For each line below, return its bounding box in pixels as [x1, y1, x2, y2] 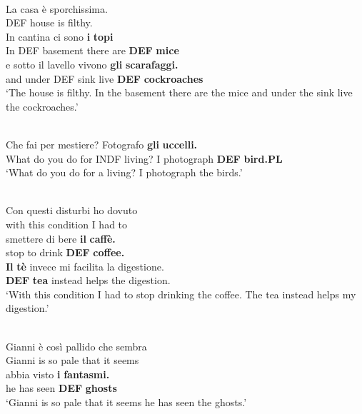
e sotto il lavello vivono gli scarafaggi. [6, 56, 179, 71]
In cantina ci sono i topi [6, 29, 114, 44]
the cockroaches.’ [6, 99, 79, 113]
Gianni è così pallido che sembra [6, 338, 147, 353]
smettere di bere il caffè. [6, 231, 116, 246]
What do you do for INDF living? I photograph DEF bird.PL [6, 151, 283, 166]
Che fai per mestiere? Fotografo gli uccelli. [6, 136, 198, 151]
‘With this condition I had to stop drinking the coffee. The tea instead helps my [6, 286, 356, 301]
